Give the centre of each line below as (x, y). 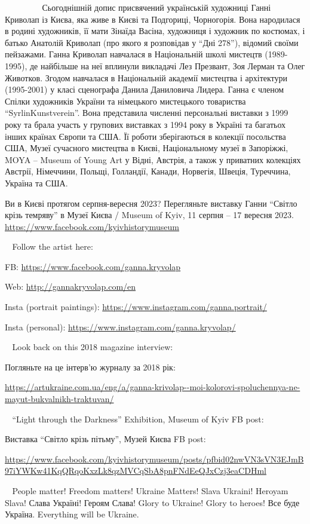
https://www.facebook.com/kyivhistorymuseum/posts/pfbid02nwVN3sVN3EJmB (154, 459)
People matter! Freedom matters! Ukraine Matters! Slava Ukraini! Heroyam (150, 491)
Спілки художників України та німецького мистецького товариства (125, 101)
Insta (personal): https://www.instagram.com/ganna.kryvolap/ (120, 327)
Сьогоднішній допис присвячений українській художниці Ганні (156, 7)
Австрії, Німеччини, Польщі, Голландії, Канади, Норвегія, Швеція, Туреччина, (148, 171)
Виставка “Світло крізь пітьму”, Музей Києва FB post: (105, 439)
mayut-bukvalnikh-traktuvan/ (59, 399)
